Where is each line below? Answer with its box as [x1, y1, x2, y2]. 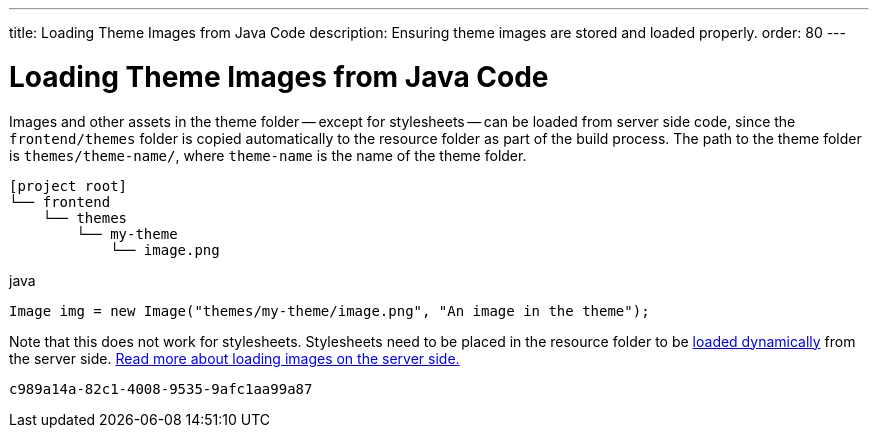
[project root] [9, 177, 128, 194]
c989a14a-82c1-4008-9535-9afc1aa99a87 [9, 380, 313, 397]
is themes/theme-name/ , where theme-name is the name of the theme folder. [9, 146, 527, 164]
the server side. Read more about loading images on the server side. [9, 349, 460, 367]
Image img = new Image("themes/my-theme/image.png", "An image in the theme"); [9, 302, 650, 319]
